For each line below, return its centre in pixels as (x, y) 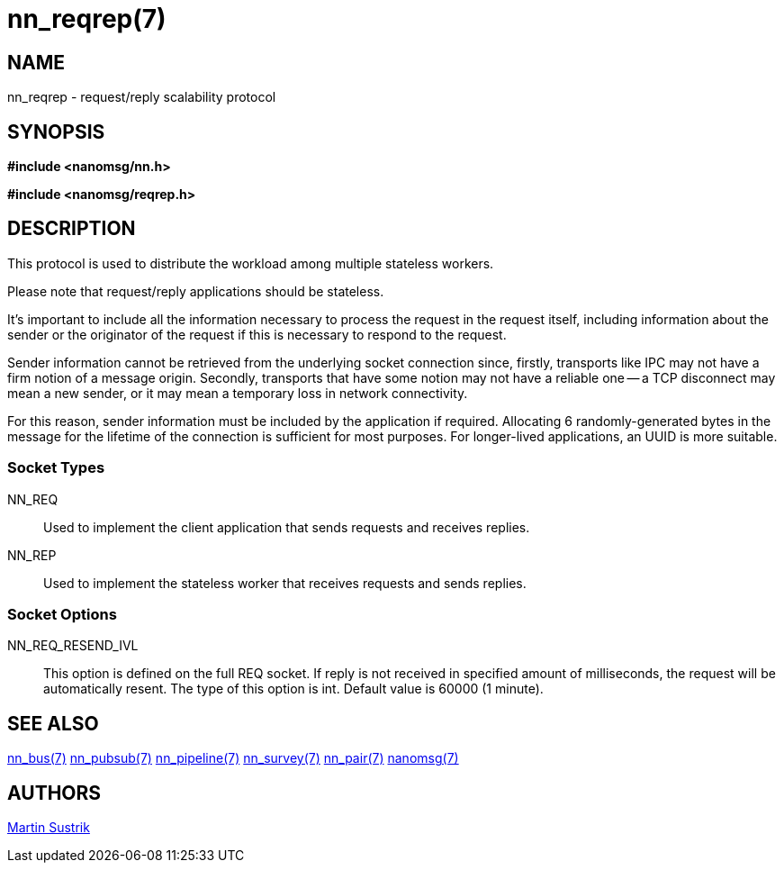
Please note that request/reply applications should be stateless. (196, 291)
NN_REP (32, 555)
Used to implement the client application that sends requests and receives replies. (287, 527)
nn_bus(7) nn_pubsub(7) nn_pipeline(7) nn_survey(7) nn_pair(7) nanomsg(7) (233, 758)
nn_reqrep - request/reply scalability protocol (142, 97)
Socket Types (56, 468)
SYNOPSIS (56, 131)
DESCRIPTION (72, 229)
